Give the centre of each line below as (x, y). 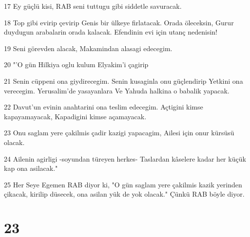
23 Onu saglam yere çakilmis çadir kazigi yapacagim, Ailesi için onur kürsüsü (119, 133)
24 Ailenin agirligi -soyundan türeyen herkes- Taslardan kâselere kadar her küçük (125, 158)
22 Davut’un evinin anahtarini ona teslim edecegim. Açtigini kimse (104, 107)
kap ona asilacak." (31, 168)
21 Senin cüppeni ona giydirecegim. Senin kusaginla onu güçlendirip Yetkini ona (124, 81)
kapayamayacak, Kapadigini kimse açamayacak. (75, 116)
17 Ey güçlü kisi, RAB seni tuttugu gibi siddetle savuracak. (93, 6)
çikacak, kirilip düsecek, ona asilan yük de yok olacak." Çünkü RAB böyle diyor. (124, 194)
